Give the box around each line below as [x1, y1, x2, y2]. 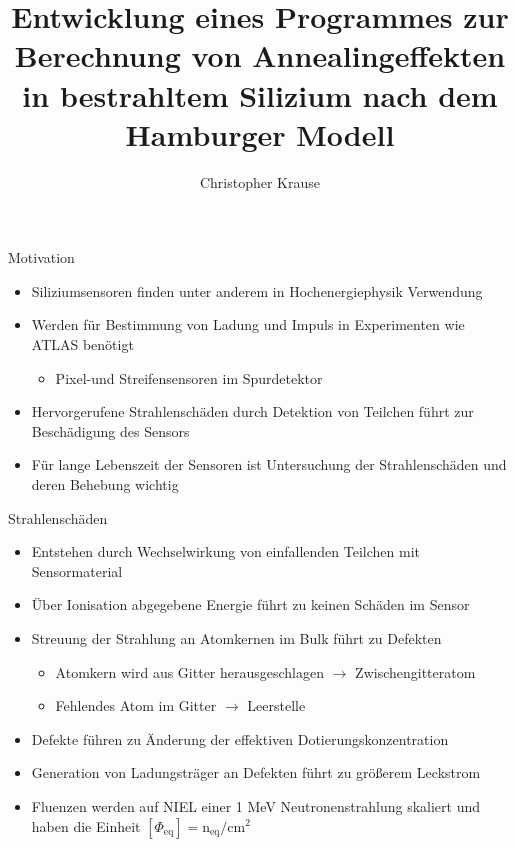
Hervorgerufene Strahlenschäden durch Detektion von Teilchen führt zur [31, 401, 474, 422]
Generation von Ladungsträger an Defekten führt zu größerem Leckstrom [31, 762, 481, 783]
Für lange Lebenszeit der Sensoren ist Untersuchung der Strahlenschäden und [31, 454, 507, 475]
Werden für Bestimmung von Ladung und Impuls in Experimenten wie [31, 314, 465, 335]
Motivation [8, 247, 75, 268]
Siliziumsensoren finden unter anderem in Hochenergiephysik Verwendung [31, 280, 483, 301]
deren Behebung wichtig [31, 474, 179, 495]
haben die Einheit [31, 815, 141, 836]
